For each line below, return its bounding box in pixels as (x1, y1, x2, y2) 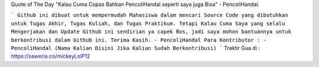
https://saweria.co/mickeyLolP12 (11, 53, 90, 60)
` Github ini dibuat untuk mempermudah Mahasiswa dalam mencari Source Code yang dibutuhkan (11, 12, 289, 19)
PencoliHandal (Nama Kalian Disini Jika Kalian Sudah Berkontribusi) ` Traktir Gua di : (11, 44, 260, 51)
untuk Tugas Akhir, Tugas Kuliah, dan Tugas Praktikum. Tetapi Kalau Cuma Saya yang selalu (11, 20, 285, 26)
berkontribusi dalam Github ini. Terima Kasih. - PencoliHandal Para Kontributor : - (11, 36, 267, 43)
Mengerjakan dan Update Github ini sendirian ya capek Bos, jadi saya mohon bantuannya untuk (11, 28, 292, 35)
